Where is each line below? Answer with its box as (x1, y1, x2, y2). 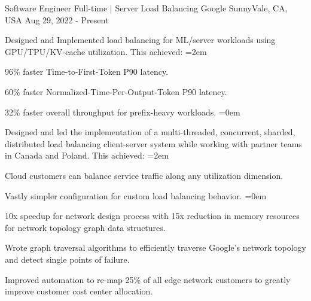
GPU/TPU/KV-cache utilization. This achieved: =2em (5, 45, 207, 57)
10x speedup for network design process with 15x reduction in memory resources (5, 209, 300, 222)
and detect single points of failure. (5, 253, 130, 265)
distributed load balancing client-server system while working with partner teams (5, 137, 302, 150)
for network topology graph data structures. (5, 221, 166, 233)
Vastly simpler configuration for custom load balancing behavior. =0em (5, 189, 267, 202)
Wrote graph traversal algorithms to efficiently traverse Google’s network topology (5, 241, 306, 254)
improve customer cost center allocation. (5, 285, 153, 297)
